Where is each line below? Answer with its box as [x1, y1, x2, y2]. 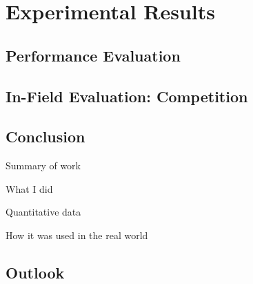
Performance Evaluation [6, 44, 181, 66]
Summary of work [6, 158, 81, 173]
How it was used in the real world [6, 227, 148, 242]
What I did [6, 181, 53, 196]
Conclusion [6, 126, 85, 147]
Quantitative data [6, 205, 81, 219]
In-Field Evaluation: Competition [6, 85, 248, 106]
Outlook [6, 261, 65, 283]
